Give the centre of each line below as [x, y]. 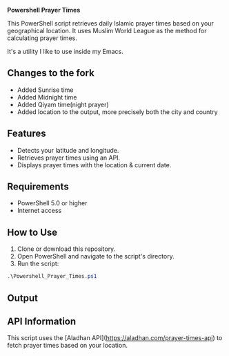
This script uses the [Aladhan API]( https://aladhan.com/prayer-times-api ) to [115, 338]
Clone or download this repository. [66, 249]
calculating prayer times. [42, 38]
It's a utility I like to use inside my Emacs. [65, 51]
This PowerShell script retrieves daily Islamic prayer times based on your [110, 23]
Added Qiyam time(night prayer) [63, 104]
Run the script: [38, 264]
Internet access [39, 211]
